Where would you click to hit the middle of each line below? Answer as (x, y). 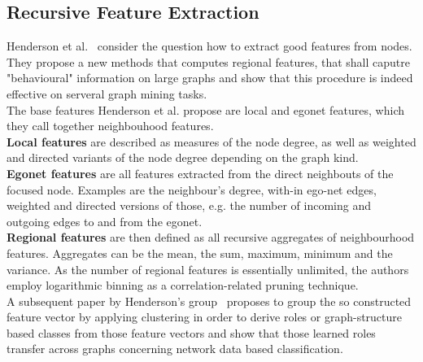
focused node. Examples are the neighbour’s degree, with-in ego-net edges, (192, 189)
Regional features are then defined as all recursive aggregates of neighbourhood (211, 237)
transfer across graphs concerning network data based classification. (175, 349)
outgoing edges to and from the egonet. (105, 221)
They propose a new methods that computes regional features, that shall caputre (208, 61)
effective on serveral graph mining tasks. (107, 93)
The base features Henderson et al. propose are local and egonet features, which (205, 109)
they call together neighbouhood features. (110, 126)
